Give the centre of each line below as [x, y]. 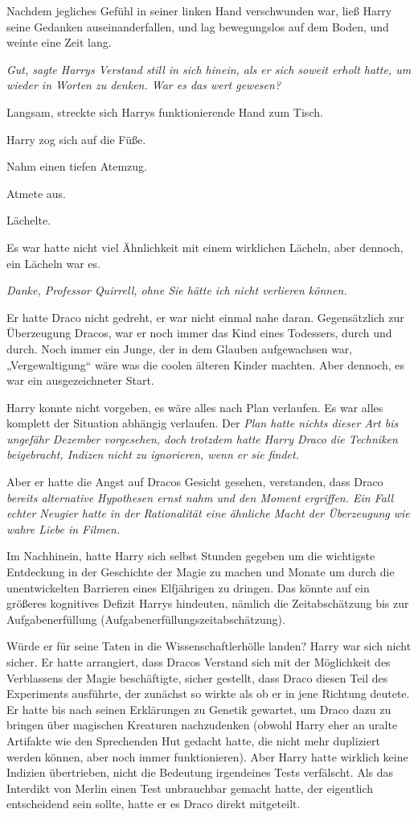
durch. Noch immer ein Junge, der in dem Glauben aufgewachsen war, [180, 348]
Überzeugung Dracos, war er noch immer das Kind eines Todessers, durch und [199, 333]
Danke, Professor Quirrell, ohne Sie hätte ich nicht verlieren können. [177, 290]
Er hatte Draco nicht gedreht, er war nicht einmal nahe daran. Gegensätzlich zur [205, 317]
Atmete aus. [36, 193]
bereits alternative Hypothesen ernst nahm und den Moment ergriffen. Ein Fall [200, 497]
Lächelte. [29, 220]
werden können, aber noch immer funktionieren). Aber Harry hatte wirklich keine [207, 756]
